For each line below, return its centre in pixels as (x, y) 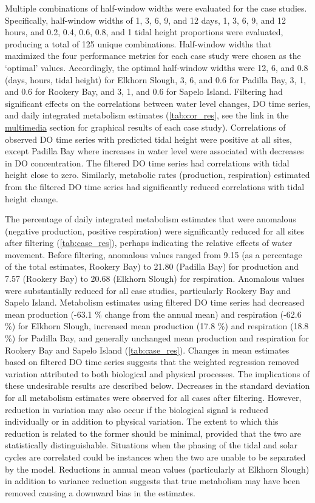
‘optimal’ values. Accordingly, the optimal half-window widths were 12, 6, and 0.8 (157, 67)
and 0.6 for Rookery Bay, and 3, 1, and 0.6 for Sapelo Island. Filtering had (144, 91)
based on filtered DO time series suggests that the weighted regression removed (152, 362)
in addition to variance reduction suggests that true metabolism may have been (153, 481)
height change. (32, 198)
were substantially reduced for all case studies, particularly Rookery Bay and (148, 290)
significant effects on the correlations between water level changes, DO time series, (158, 103)
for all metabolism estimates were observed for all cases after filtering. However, (153, 397)
